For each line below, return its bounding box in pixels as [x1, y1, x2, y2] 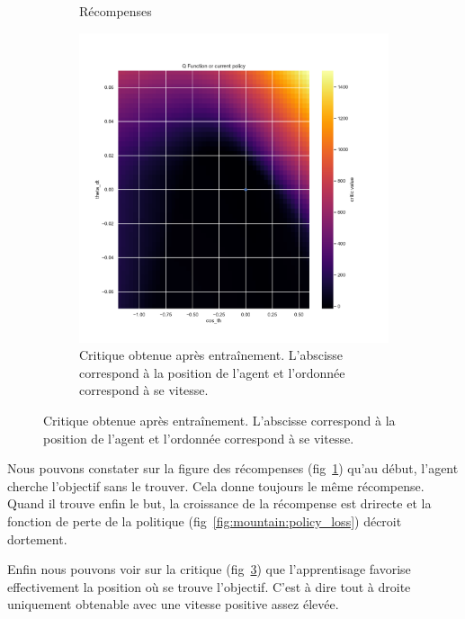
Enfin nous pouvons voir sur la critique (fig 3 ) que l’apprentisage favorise [7, 560, 411, 579]
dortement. [7, 529, 67, 548]
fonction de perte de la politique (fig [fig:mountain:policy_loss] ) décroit [7, 511, 402, 530]
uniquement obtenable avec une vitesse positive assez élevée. [7, 595, 339, 614]
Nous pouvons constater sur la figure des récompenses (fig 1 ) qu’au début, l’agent [7, 459, 459, 478]
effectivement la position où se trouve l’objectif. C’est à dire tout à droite [7, 577, 411, 596]
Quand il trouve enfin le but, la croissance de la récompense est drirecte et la [7, 494, 432, 513]
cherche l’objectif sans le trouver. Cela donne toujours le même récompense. [7, 476, 425, 495]
